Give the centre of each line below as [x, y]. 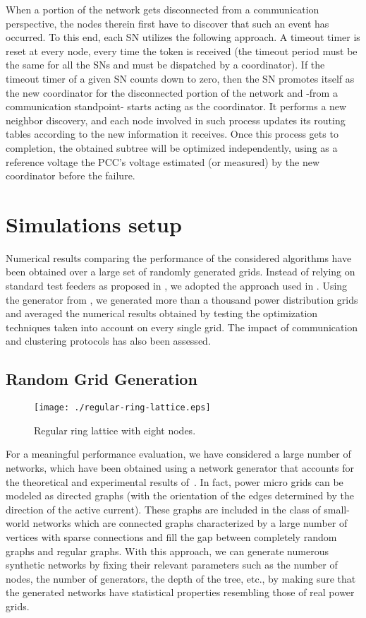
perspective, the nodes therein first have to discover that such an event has [167, 23]
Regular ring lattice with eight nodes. [115, 430]
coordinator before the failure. [71, 176]
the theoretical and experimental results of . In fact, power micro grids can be [175, 481]
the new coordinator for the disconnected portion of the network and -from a [172, 92]
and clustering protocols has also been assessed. [108, 341]
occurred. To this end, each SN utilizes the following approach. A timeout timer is [183, 37]
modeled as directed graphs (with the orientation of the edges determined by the [180, 495]
